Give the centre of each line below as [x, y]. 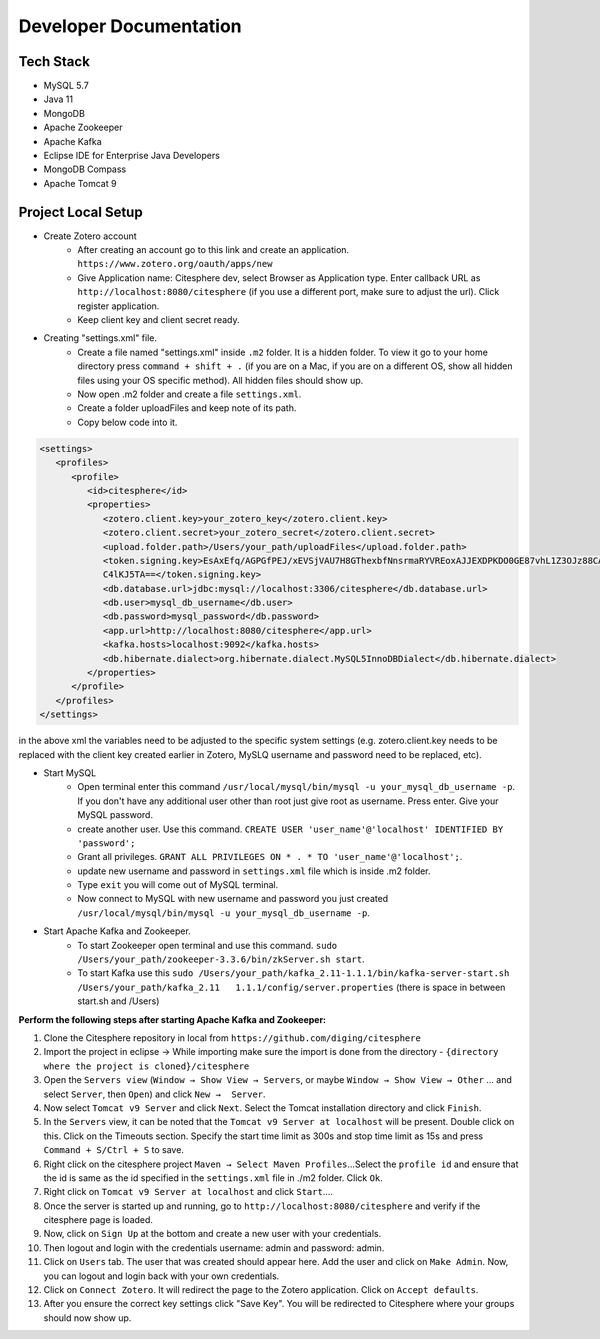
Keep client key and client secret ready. [158, 320]
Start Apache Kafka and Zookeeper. [117, 931]
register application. [118, 306]
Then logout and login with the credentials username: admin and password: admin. [214, 1247]
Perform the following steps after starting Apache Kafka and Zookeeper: [172, 1019]
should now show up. [87, 1317]
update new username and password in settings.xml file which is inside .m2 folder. [254, 871]
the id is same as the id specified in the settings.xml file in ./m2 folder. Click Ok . [213, 1177]
